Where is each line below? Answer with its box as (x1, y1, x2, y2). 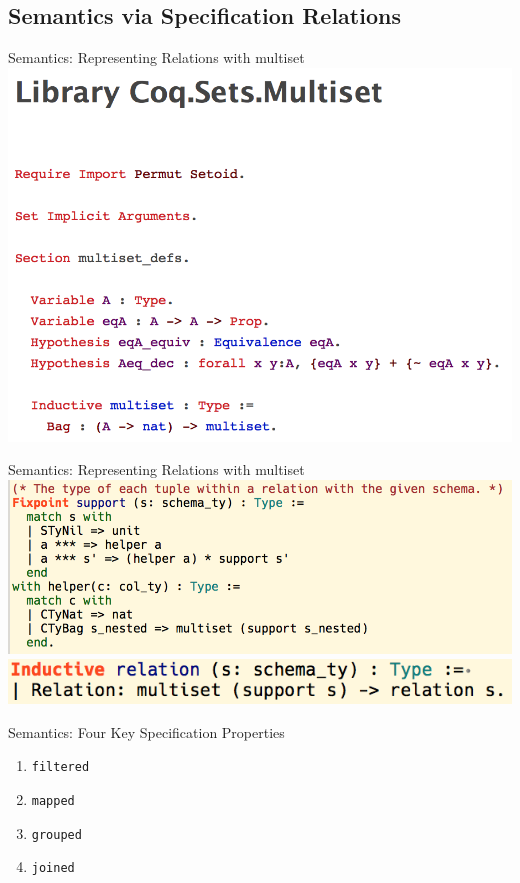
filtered (31, 760, 90, 775)
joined (31, 861, 75, 876)
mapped (31, 793, 75, 808)
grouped (31, 827, 82, 842)
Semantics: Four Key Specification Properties (8, 721, 285, 742)
